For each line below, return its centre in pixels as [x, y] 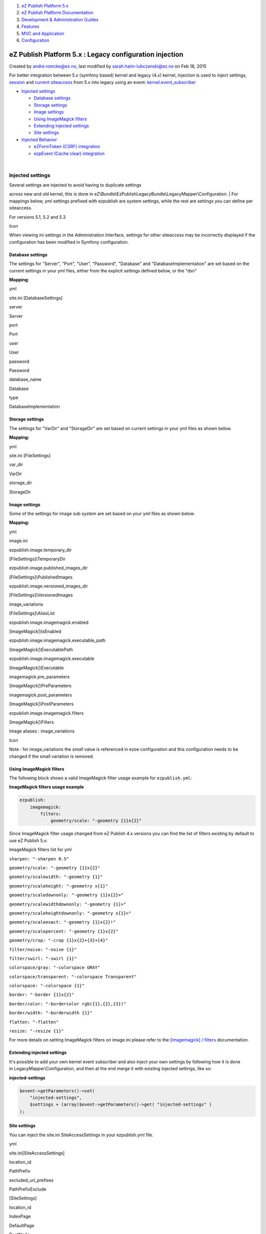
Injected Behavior [39, 139]
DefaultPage [22, 1225]
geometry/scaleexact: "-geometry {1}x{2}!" [62, 922]
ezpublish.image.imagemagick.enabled [49, 622]
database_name [25, 380]
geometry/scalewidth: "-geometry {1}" [56, 877]
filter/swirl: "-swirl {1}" [43, 958]
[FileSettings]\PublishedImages [41, 577]
